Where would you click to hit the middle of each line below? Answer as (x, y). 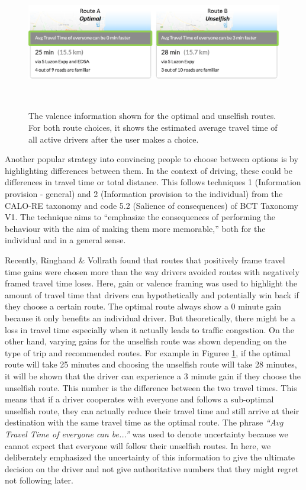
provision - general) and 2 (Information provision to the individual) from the (144, 194)
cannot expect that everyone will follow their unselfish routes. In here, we (138, 445)
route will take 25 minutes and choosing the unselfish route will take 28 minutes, (151, 364)
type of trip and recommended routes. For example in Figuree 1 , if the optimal (148, 352)
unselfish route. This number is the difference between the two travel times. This (151, 387)
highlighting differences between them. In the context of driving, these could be (149, 170)
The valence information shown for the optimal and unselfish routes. (152, 116)
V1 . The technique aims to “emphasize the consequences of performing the (140, 217)
